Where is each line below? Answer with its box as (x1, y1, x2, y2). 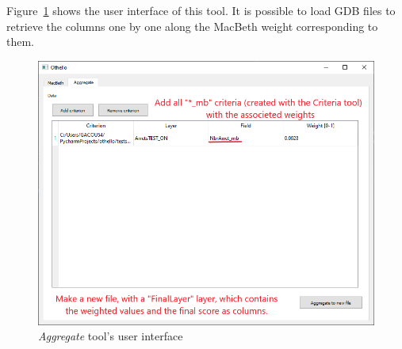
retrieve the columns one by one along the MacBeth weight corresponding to (6, 17, 378, 34)
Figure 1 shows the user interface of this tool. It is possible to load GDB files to (6, 2, 396, 18)
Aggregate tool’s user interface (38, 328, 183, 344)
